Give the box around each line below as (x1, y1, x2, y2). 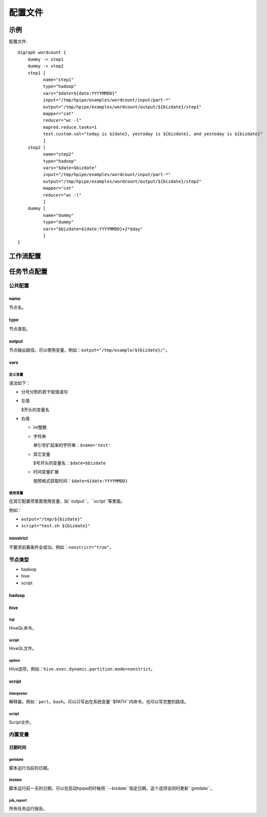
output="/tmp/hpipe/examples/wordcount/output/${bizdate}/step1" (43, 104, 202, 110)
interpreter (9, 691, 28, 696)
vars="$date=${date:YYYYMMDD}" (43, 90, 117, 96)
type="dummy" (43, 220, 74, 225)
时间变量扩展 (33, 469, 59, 475)
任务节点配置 (9, 267, 47, 276)
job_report (9, 798, 27, 803)
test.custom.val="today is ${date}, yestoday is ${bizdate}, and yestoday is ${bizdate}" (43, 131, 263, 137)
